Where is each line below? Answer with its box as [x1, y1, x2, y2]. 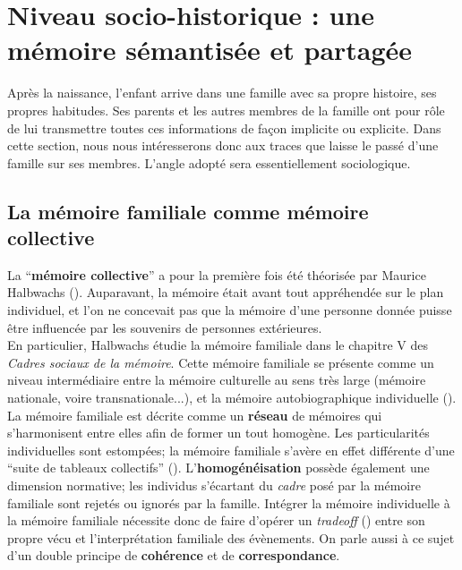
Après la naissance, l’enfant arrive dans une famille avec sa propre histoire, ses [7, 83, 437, 102]
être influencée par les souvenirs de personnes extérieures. [7, 318, 322, 336]
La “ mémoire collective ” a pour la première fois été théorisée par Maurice [7, 265, 426, 284]
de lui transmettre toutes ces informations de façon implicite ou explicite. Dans [7, 118, 441, 137]
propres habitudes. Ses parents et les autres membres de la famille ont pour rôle [7, 100, 445, 119]
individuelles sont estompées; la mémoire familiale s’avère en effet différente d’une [7, 440, 455, 459]
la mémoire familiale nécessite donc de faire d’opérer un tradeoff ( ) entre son [7, 511, 425, 530]
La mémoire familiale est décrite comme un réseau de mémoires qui [7, 405, 382, 424]
